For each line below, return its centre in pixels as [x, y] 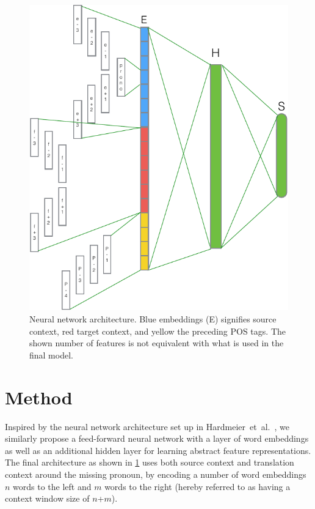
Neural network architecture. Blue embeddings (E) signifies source [153, 319]
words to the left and [52, 486]
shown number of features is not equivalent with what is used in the [157, 343]
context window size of [47, 498]
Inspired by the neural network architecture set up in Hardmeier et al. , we [147, 426]
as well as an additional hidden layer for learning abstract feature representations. [158, 450]
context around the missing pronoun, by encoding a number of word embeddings [156, 474]
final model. [51, 355]
